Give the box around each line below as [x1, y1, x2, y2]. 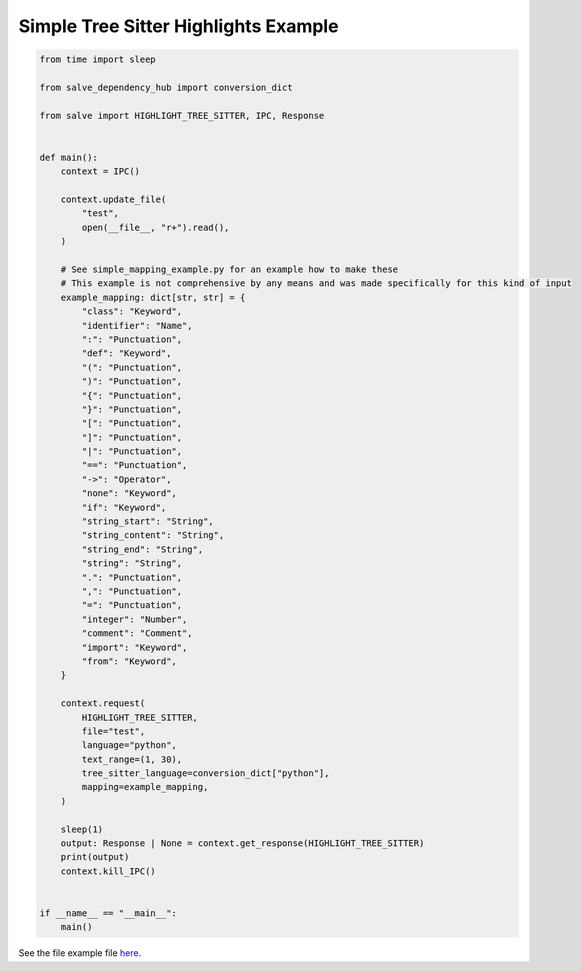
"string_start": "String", [81, 516, 214, 527]
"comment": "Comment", [81, 628, 194, 639]
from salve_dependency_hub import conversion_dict [39, 81, 294, 93]
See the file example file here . [18, 947, 142, 959]
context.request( [60, 698, 146, 709]
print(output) [60, 851, 130, 863]
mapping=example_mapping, [81, 781, 209, 793]
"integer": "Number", [81, 613, 188, 625]
